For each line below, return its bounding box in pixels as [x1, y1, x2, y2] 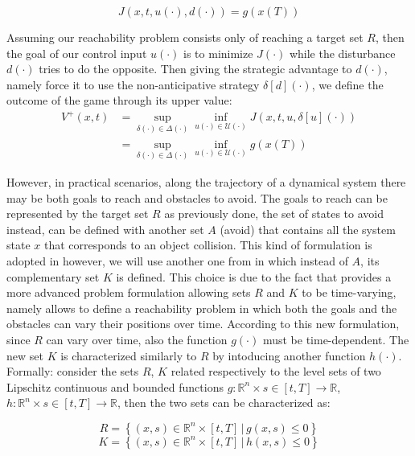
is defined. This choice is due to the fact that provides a [116, 268, 392, 285]
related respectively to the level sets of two [171, 363, 381, 380]
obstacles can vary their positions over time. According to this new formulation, [6, 315, 400, 332]
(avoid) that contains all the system [220, 220, 396, 237]
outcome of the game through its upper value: [6, 92, 232, 109]
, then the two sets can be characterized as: [117, 394, 331, 411]
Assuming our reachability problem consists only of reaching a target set [6, 29, 364, 45]
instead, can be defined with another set [6, 220, 204, 237]
